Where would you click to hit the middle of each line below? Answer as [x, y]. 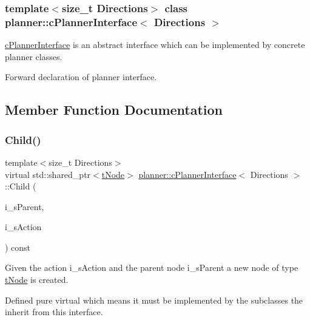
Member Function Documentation [114, 110]
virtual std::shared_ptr [48, 174]
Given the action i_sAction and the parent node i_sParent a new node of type [152, 267]
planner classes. [34, 56]
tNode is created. [37, 280]
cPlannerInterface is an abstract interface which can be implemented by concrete [155, 45]
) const [18, 247]
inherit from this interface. [54, 312]
